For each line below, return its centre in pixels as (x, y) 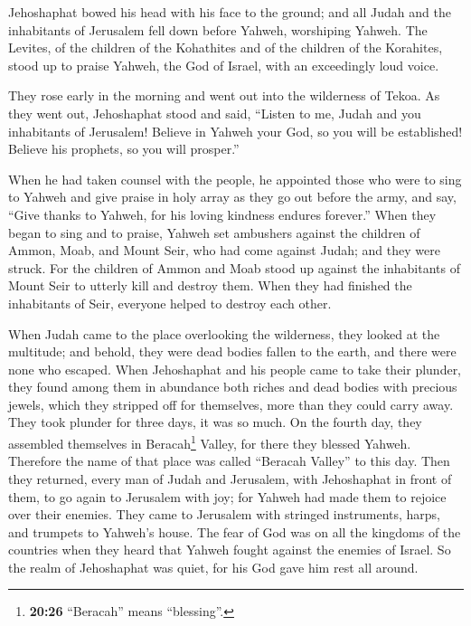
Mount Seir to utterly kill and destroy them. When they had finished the (210, 285)
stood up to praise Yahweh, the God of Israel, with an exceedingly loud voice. (224, 65)
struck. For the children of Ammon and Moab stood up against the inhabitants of (235, 267)
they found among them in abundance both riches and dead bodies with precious (233, 387)
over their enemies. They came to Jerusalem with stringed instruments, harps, (225, 514)
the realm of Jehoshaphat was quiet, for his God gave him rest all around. (213, 567)
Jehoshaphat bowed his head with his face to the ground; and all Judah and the (230, 12)
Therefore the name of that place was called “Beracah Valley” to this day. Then (229, 461)
